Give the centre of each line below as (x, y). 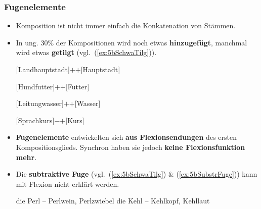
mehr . (26, 157)
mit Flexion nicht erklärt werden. (68, 184)
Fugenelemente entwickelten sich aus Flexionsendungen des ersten (126, 137)
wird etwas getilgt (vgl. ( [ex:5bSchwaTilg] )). (86, 52)
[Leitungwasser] (40, 103)
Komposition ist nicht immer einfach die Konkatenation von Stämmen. (126, 25)
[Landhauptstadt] (43, 69)
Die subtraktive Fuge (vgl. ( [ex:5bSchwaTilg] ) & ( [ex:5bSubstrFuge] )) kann (137, 174)
